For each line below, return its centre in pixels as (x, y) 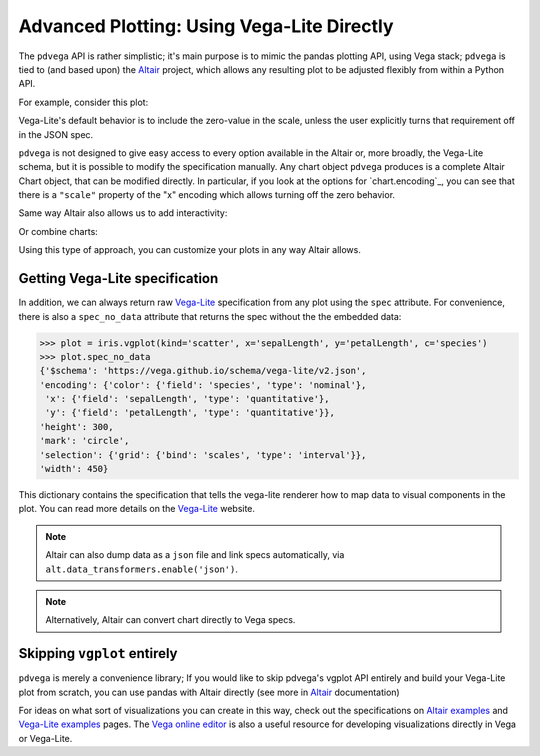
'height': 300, (76, 426)
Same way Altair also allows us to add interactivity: (123, 213)
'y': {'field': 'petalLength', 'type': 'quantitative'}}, (190, 413)
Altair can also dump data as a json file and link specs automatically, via (195, 555)
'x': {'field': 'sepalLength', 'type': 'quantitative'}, (187, 399)
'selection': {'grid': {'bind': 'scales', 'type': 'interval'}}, (203, 454)
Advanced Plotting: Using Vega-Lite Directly (206, 26)
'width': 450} (74, 469)
